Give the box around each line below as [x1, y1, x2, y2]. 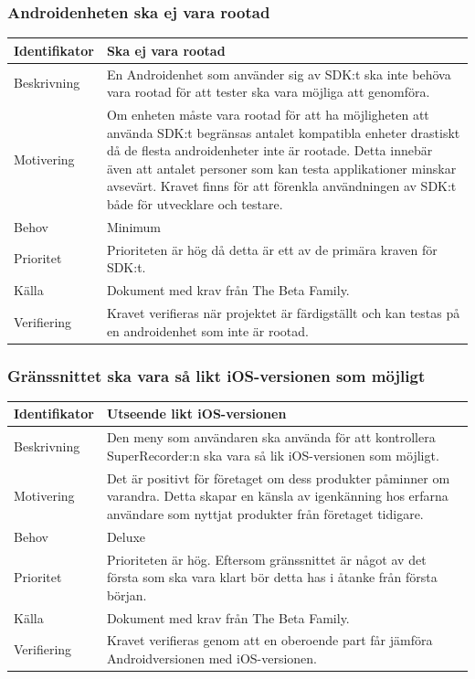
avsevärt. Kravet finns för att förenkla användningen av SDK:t [106, 176, 457, 196]
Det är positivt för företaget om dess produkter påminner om [106, 468, 450, 487]
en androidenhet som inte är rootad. [106, 321, 309, 340]
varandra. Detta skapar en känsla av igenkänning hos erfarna [106, 486, 449, 505]
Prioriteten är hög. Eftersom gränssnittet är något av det [106, 549, 427, 568]
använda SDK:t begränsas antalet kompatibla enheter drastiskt [106, 122, 460, 142]
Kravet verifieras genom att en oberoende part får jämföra [106, 631, 433, 650]
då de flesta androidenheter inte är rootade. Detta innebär [106, 141, 433, 160]
